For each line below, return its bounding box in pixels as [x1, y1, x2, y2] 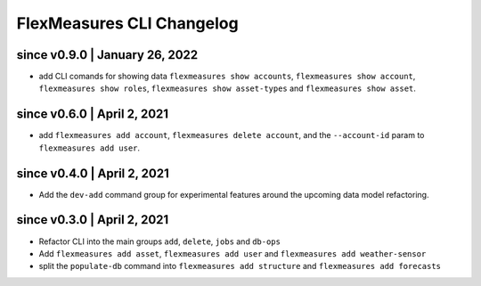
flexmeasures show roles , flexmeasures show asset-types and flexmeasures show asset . [38, 83, 416, 94]
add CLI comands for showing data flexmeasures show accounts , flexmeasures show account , [38, 71, 416, 82]
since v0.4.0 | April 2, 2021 [16, 166, 169, 181]
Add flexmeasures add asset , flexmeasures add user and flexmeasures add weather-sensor [38, 248, 427, 258]
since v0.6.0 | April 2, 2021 [16, 107, 169, 122]
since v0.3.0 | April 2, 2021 [16, 212, 169, 227]
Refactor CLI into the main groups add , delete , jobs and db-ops [38, 236, 281, 247]
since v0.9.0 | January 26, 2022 [16, 47, 199, 62]
